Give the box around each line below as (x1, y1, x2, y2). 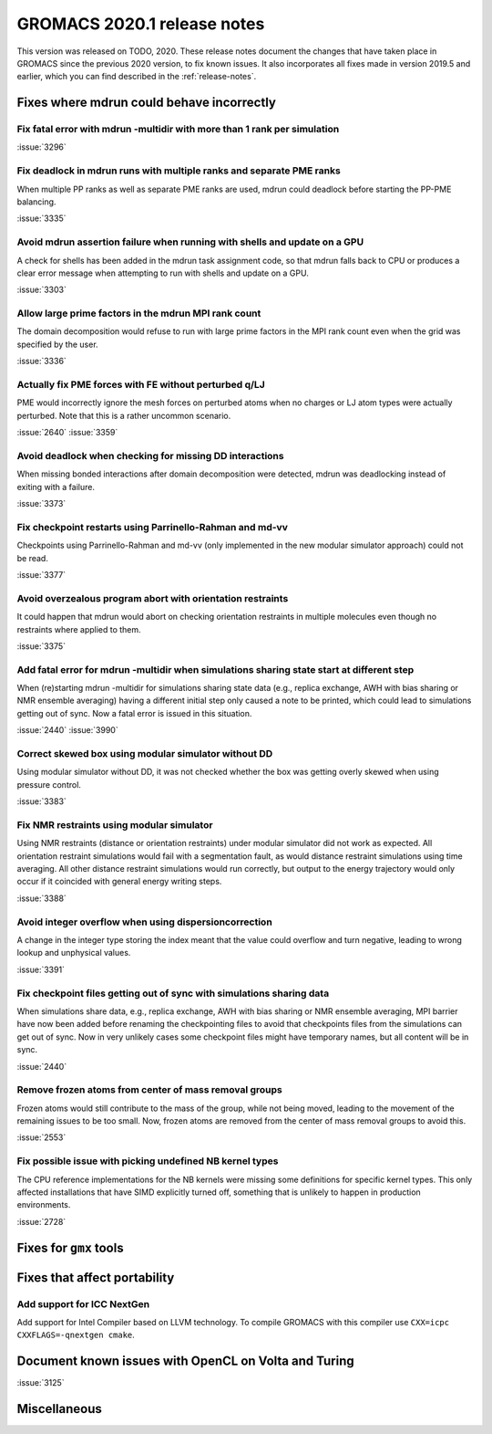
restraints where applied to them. (16, 623, 141, 634)
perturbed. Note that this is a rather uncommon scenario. (16, 410, 231, 421)
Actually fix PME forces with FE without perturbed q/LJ (16, 379, 266, 392)
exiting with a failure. (16, 481, 96, 492)
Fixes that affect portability (16, 1270, 175, 1285)
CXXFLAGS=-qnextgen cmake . (16, 1329, 136, 1341)
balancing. (16, 196, 56, 207)
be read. (16, 552, 49, 563)
